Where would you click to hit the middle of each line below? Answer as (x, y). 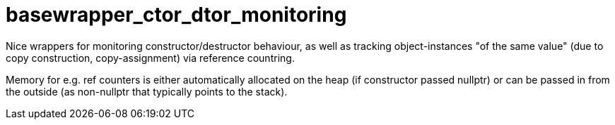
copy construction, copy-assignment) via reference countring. (150, 58)
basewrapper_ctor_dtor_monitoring (176, 15)
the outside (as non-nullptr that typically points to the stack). (147, 91)
